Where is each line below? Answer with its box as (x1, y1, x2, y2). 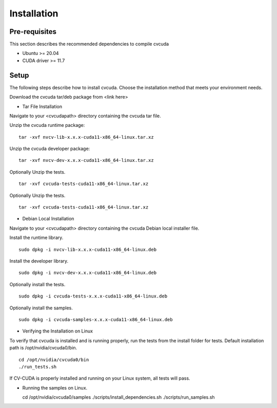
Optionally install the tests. (9, 281, 66, 287)
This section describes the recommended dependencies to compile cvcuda (9, 41, 169, 47)
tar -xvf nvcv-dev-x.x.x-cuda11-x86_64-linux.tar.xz (18, 157, 154, 163)
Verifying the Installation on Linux (22, 328, 93, 334)
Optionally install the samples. (9, 305, 73, 311)
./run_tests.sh (18, 364, 57, 369)
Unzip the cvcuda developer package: (9, 145, 90, 152)
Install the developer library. (9, 258, 69, 264)
